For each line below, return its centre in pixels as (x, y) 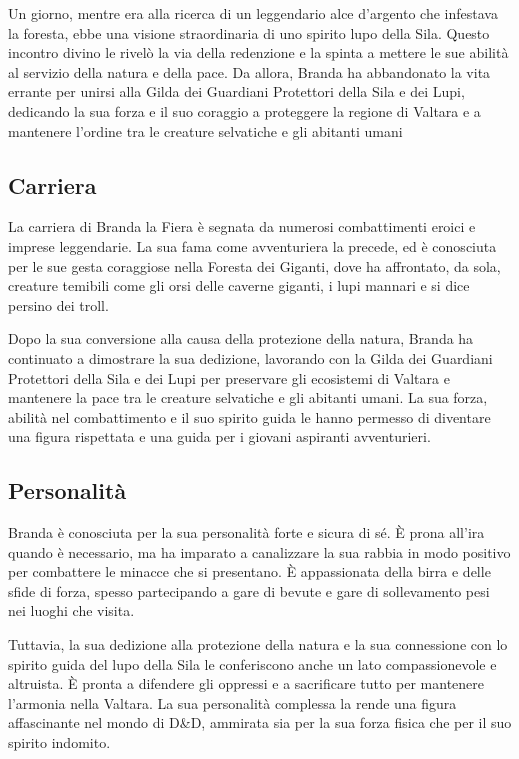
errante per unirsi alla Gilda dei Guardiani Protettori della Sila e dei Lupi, (236, 91)
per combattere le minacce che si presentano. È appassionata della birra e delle (249, 571)
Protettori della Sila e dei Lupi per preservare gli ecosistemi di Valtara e (229, 377)
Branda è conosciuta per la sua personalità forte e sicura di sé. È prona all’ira (246, 532)
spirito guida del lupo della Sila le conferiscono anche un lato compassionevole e (252, 663)
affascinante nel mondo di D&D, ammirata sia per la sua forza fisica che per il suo (260, 722)
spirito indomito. (59, 742)
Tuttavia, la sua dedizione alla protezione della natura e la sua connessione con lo (258, 644)
